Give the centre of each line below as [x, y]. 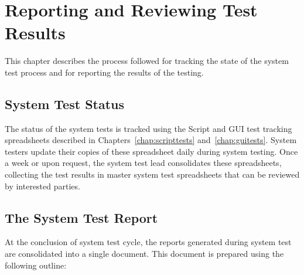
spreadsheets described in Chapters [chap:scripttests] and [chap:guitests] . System [151, 140]
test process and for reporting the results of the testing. [104, 72]
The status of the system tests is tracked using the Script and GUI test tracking [148, 128]
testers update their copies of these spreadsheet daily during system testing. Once [151, 151]
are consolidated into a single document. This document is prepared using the [144, 254]
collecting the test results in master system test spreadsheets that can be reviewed [152, 174]
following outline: [36, 265]
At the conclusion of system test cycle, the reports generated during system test [148, 242]
